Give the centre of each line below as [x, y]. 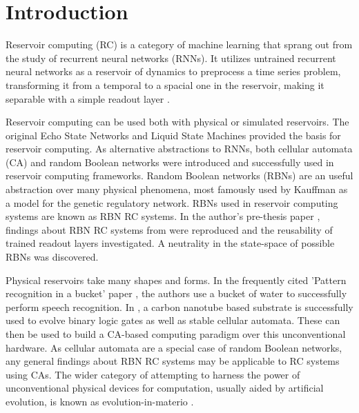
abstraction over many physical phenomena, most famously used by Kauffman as [177, 189]
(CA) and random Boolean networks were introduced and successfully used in [170, 162]
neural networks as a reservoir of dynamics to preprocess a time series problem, [173, 71]
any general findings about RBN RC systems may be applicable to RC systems [173, 361]
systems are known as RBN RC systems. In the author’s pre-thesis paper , [163, 216]
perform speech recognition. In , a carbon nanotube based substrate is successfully [179, 306]
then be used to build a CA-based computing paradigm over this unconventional [176, 334]
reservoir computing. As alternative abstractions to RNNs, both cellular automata [179, 149]
